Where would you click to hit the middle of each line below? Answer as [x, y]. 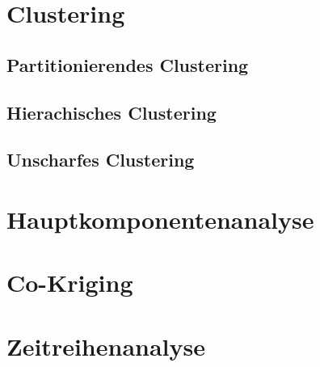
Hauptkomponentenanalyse [160, 219]
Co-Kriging [70, 283]
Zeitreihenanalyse [106, 346]
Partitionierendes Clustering [128, 64]
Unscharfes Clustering [101, 160]
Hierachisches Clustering [112, 112]
